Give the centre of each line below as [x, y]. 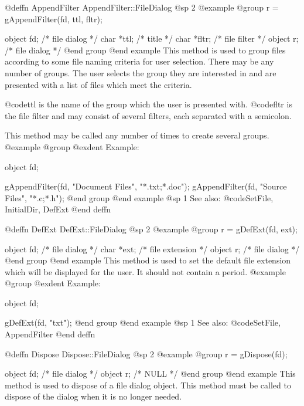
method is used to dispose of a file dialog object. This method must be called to [148, 385]
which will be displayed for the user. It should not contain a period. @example [145, 271]
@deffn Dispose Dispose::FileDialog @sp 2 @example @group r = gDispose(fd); [146, 353]
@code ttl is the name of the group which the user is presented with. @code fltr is [148, 104]
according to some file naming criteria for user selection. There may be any [139, 61]
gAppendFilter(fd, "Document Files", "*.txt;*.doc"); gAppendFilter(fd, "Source [146, 186]
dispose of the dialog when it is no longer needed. [93, 396]
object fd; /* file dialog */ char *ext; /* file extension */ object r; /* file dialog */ [152, 248]
